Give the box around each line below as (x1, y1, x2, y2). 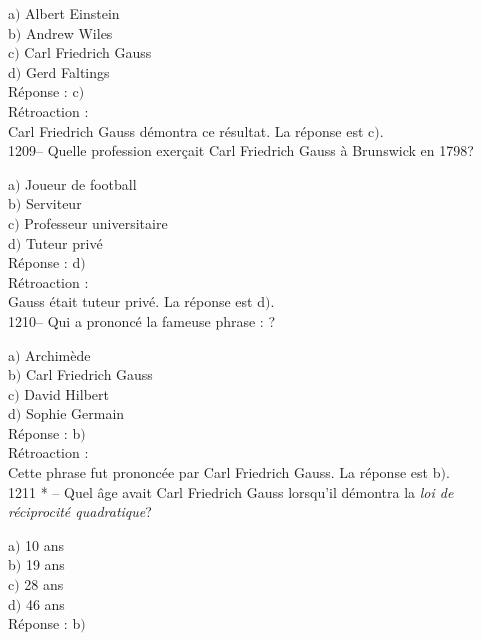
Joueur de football (25, 173, 137, 194)
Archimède (25, 344, 91, 365)
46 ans (25, 593, 65, 614)
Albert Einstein (25, 3, 120, 23)
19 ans (25, 554, 65, 575)
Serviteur (25, 193, 82, 214)
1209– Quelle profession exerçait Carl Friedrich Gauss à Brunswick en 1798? (8, 140, 474, 161)
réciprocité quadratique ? (8, 501, 152, 522)
